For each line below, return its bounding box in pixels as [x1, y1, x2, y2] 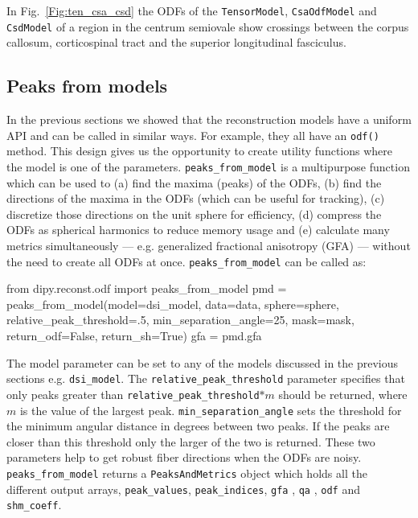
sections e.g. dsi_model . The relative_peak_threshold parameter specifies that [6, 370, 405, 387]
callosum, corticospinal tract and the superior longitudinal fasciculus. [6, 34, 346, 51]
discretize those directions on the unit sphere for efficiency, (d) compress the [6, 205, 382, 222]
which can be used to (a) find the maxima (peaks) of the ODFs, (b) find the [6, 174, 382, 191]
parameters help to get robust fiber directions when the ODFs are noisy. [6, 449, 362, 466]
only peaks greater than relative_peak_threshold [6, 385, 260, 402]
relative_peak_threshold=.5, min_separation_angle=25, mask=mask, [6, 311, 354, 328]
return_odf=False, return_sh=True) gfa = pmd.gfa [6, 327, 262, 344]
